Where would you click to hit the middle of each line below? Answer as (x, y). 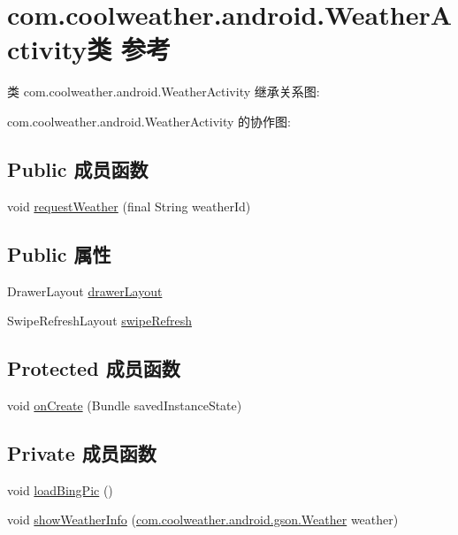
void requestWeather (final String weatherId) (129, 206)
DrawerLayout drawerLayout (85, 290)
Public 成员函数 (78, 168)
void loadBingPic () (60, 489)
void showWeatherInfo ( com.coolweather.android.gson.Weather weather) (203, 520)
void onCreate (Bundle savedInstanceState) (125, 405)
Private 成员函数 (82, 452)
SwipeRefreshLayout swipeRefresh (99, 321)
